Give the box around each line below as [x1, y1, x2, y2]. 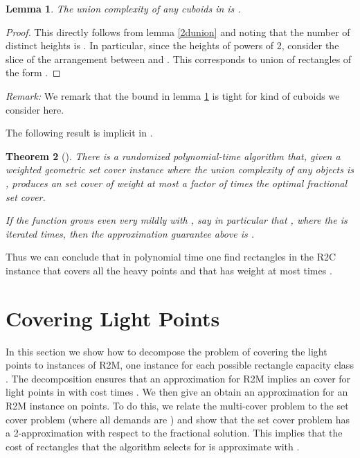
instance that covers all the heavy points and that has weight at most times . [6, 263, 332, 277]
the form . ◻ [6, 65, 61, 80]
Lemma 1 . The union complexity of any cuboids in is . [6, 1, 241, 15]
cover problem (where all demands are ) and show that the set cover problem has [6, 412, 350, 426]
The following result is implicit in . [6, 125, 153, 140]
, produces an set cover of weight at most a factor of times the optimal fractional [6, 175, 348, 190]
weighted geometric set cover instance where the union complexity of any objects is [6, 162, 354, 177]
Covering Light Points [6, 303, 220, 332]
